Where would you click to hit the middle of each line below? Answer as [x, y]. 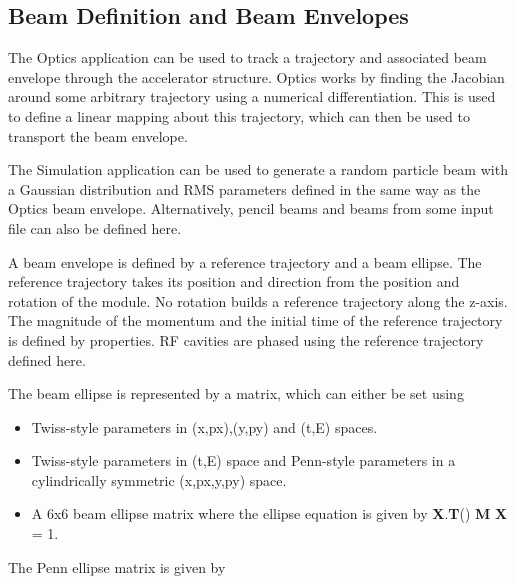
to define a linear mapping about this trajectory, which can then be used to [239, 115]
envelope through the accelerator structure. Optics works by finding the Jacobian [256, 76]
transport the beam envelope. [98, 135]
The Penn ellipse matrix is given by [117, 566]
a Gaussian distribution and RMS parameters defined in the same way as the [244, 188]
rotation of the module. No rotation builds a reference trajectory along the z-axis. [258, 300]
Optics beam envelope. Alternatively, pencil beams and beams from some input [251, 208]
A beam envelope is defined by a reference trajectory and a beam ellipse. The [245, 261]
